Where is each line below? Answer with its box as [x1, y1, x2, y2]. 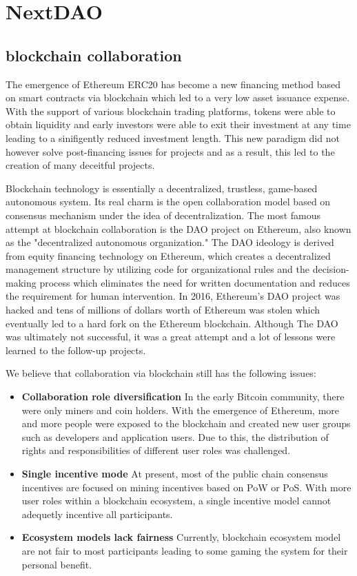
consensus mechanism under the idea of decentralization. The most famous [6, 207, 321, 222]
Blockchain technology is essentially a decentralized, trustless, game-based [6, 181, 318, 195]
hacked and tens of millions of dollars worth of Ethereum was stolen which [6, 302, 320, 317]
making [6, 275, 37, 289]
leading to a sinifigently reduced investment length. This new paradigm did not [6, 130, 340, 145]
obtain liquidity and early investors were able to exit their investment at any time [6, 117, 351, 132]
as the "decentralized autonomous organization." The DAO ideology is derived [6, 235, 334, 249]
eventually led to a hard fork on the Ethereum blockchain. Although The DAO [6, 316, 338, 330]
